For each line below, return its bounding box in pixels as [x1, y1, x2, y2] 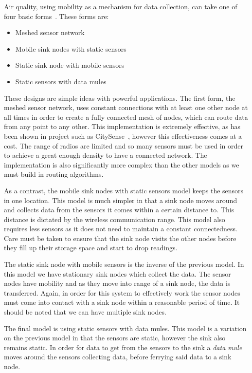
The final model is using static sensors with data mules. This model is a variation [4, 323, 247, 333]
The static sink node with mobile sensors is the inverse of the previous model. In [4, 259, 244, 269]
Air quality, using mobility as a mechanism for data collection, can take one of [4, 1, 237, 11]
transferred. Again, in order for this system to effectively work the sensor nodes [4, 287, 240, 298]
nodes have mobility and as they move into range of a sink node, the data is [4, 278, 231, 288]
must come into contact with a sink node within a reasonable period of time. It [4, 297, 240, 307]
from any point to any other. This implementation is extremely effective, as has [4, 121, 241, 131]
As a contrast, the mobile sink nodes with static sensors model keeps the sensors [4, 185, 244, 195]
